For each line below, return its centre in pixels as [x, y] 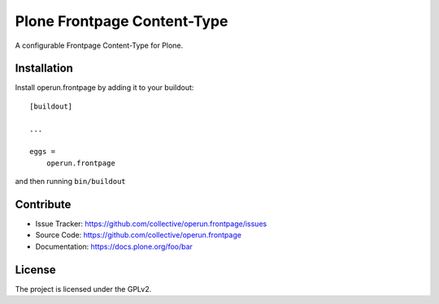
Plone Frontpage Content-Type [122, 21]
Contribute [43, 204]
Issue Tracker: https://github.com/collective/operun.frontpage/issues [151, 224]
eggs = [43, 152]
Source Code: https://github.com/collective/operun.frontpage [138, 235]
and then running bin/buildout [70, 182]
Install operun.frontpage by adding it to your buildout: [104, 88]
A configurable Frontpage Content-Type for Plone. [99, 45]
